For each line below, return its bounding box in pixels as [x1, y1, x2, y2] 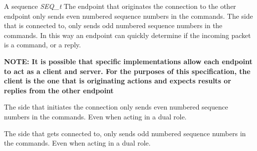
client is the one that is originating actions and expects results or [4, 75, 231, 86]
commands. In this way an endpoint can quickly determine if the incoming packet [4, 30, 251, 40]
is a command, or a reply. [4, 39, 81, 50]
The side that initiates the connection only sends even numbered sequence [4, 102, 228, 112]
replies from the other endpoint [4, 85, 114, 95]
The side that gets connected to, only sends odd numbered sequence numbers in [4, 128, 246, 138]
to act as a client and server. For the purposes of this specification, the [4, 66, 251, 76]
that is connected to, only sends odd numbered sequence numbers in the [4, 20, 222, 31]
